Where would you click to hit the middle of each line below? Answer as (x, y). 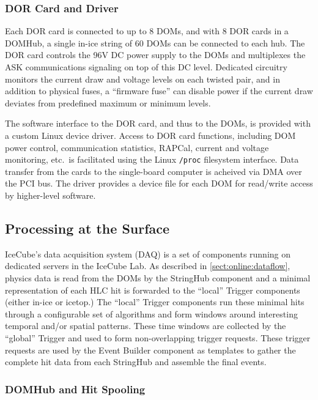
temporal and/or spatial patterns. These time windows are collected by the (146, 326)
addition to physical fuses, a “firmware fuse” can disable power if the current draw (159, 91)
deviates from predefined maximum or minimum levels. (108, 102)
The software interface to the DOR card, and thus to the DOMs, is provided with (158, 123)
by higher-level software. (50, 195)
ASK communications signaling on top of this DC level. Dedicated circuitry (146, 67)
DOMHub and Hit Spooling (75, 389)
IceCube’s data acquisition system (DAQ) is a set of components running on (148, 254)
